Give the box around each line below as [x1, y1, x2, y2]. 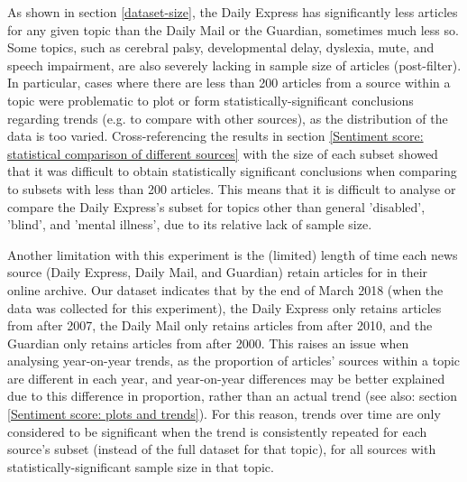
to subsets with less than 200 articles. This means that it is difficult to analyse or [7, 179, 456, 198]
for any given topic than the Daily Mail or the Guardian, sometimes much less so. [7, 20, 459, 39]
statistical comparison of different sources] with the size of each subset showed [7, 144, 438, 162]
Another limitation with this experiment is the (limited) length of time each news [7, 245, 458, 264]
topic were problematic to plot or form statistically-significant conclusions [7, 90, 414, 109]
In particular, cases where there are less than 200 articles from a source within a [7, 73, 451, 92]
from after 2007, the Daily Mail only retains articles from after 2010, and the [7, 316, 433, 335]
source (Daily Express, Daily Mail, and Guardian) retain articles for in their [7, 263, 428, 282]
